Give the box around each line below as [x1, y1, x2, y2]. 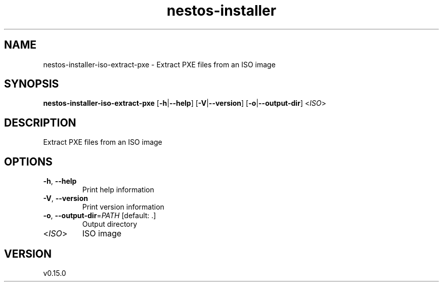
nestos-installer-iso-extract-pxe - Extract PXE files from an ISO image [43, 60, 276, 69]
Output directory [82, 220, 138, 229]
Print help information [82, 185, 154, 194]
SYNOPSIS [4, 77, 59, 91]
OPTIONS [4, 155, 53, 168]
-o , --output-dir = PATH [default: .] [43, 211, 156, 220]
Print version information [82, 202, 164, 212]
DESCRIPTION [4, 116, 76, 129]
